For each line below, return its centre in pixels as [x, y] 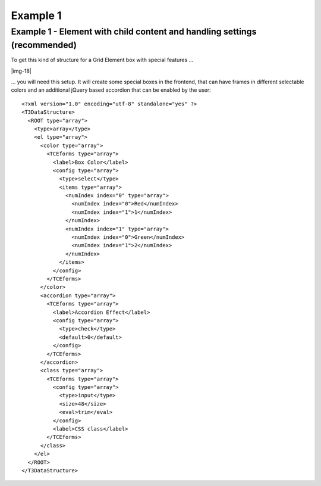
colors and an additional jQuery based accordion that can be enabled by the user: [111, 90]
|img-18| [21, 71]
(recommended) [44, 45]
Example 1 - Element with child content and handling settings [134, 32]
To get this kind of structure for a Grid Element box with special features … [102, 60]
